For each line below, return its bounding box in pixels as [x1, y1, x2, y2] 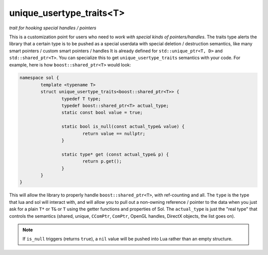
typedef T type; [61, 96, 101, 101]
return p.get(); [82, 159, 122, 164]
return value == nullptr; [82, 131, 146, 136]
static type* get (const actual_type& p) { [61, 152, 169, 157]
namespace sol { [19, 75, 60, 81]
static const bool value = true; [61, 110, 143, 115]
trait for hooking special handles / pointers [9, 25, 97, 31]
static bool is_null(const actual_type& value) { [61, 124, 185, 129]
